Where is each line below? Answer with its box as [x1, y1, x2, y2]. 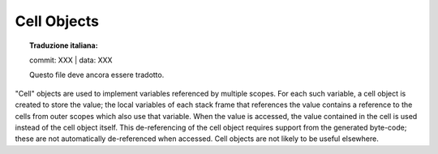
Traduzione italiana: [29, 41, 98, 50]
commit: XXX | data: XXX [29, 55, 113, 65]
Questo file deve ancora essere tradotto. [29, 70, 165, 80]
